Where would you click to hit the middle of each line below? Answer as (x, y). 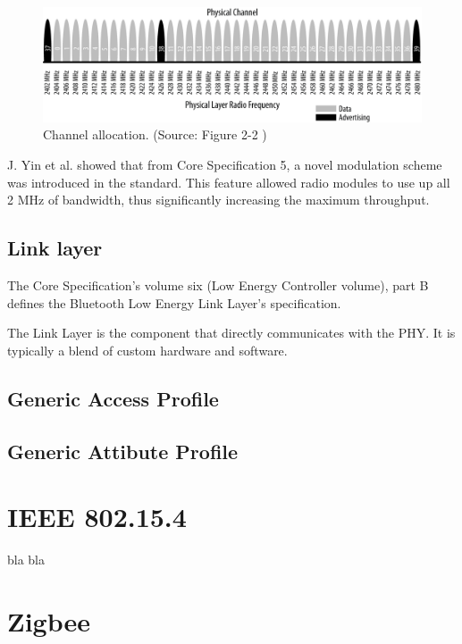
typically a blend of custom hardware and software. (147, 350)
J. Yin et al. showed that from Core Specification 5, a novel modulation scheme (225, 165)
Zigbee (49, 620)
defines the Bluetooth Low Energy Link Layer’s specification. (174, 302)
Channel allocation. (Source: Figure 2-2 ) (155, 134)
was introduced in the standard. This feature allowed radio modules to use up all (229, 182)
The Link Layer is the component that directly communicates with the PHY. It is (231, 333)
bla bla (26, 560)
